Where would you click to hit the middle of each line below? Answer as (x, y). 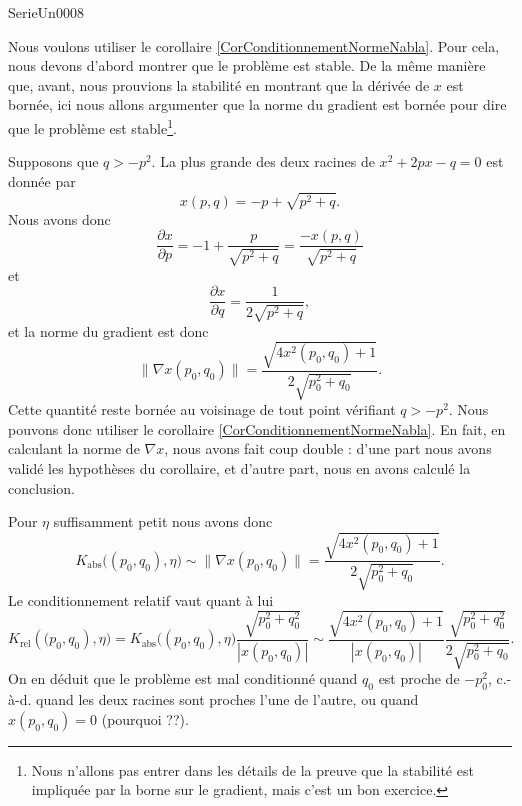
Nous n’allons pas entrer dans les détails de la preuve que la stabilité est (252, 769)
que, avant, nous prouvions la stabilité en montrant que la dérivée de (219, 84)
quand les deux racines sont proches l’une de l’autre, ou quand (227, 699)
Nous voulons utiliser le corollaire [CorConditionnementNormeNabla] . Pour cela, (254, 45)
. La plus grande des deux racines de (263, 161)
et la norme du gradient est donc (108, 330)
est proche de (419, 678)
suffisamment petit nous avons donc (163, 521)
